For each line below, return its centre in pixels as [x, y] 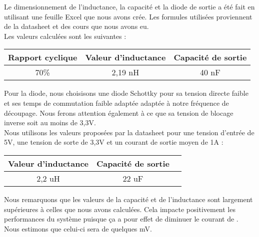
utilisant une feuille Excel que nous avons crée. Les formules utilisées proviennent [128, 16]
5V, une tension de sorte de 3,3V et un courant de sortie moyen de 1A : [114, 142]
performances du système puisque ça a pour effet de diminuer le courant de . [121, 219]
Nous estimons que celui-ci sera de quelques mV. [78, 228]
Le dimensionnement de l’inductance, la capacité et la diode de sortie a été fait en [129, 6]
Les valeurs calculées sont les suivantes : [65, 36]
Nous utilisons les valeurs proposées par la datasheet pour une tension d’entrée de [129, 132]
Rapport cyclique [43, 57]
